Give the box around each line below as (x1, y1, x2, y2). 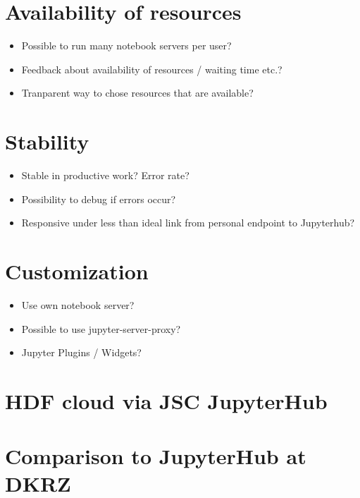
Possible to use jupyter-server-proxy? (21, 321, 181, 336)
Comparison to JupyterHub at (5, 442, 306, 470)
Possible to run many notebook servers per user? (21, 38, 232, 53)
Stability (5, 127, 89, 156)
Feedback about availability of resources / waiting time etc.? (21, 61, 283, 76)
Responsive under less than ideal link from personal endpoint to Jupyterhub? (21, 215, 355, 230)
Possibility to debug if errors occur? (21, 191, 176, 206)
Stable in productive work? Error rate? (21, 168, 190, 183)
